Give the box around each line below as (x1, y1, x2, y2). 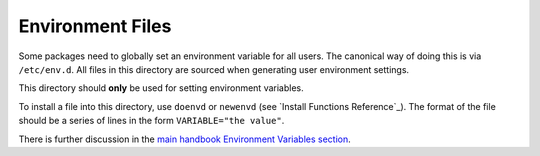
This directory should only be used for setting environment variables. (18, 82, 304, 94)
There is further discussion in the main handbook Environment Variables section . (18, 133, 351, 145)
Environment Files (18, 15, 172, 37)
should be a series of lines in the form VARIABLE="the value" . (18, 115, 285, 127)
